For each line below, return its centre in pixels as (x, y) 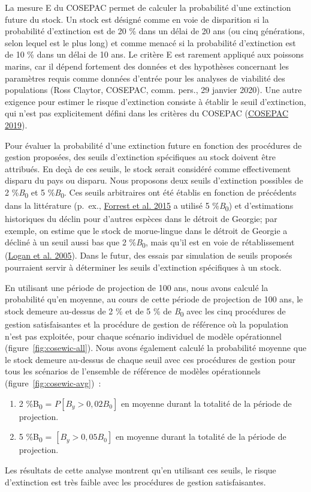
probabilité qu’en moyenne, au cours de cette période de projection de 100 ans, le (154, 299)
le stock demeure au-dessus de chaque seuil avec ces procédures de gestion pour (150, 359)
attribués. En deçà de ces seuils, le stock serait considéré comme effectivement (148, 168)
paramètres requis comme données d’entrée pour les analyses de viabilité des (145, 78)
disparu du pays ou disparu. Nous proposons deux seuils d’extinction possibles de (154, 180)
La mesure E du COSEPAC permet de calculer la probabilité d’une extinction (148, 7)
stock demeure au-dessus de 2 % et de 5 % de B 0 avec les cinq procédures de (145, 311)
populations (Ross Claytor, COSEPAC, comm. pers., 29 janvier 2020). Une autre (153, 90)
